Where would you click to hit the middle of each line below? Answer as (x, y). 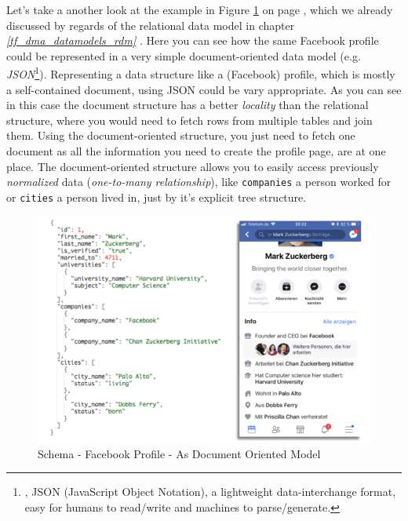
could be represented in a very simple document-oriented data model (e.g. (184, 55)
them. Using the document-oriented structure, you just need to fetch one (181, 135)
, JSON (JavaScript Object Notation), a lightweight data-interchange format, (210, 492)
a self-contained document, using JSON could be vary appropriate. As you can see (204, 89)
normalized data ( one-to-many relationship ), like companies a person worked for (199, 182)
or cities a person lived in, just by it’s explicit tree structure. (157, 197)
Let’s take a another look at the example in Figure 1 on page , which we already (200, 9)
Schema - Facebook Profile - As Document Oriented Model (179, 453)
